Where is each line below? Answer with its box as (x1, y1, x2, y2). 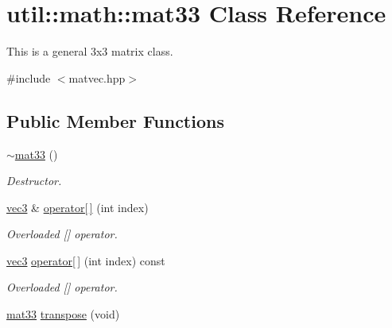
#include (6, 69, 51, 86)
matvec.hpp (68, 69, 126, 86)
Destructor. (6, 172, 62, 189)
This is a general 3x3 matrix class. (6, 43, 173, 60)
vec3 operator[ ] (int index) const (6, 252, 165, 268)
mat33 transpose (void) (6, 306, 120, 322)
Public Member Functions (6, 108, 224, 133)
